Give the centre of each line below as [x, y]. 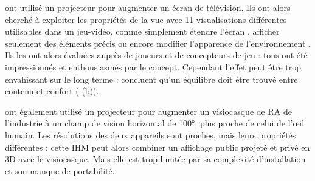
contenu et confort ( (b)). [52, 91]
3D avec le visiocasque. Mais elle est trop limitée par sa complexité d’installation [155, 159]
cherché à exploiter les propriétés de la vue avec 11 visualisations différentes [146, 19]
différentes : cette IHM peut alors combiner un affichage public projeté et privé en [157, 147]
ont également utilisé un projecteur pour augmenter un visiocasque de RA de [148, 111]
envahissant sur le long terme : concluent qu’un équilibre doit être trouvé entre [151, 79]
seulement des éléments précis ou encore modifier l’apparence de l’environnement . [158, 43]
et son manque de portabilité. [60, 170]
